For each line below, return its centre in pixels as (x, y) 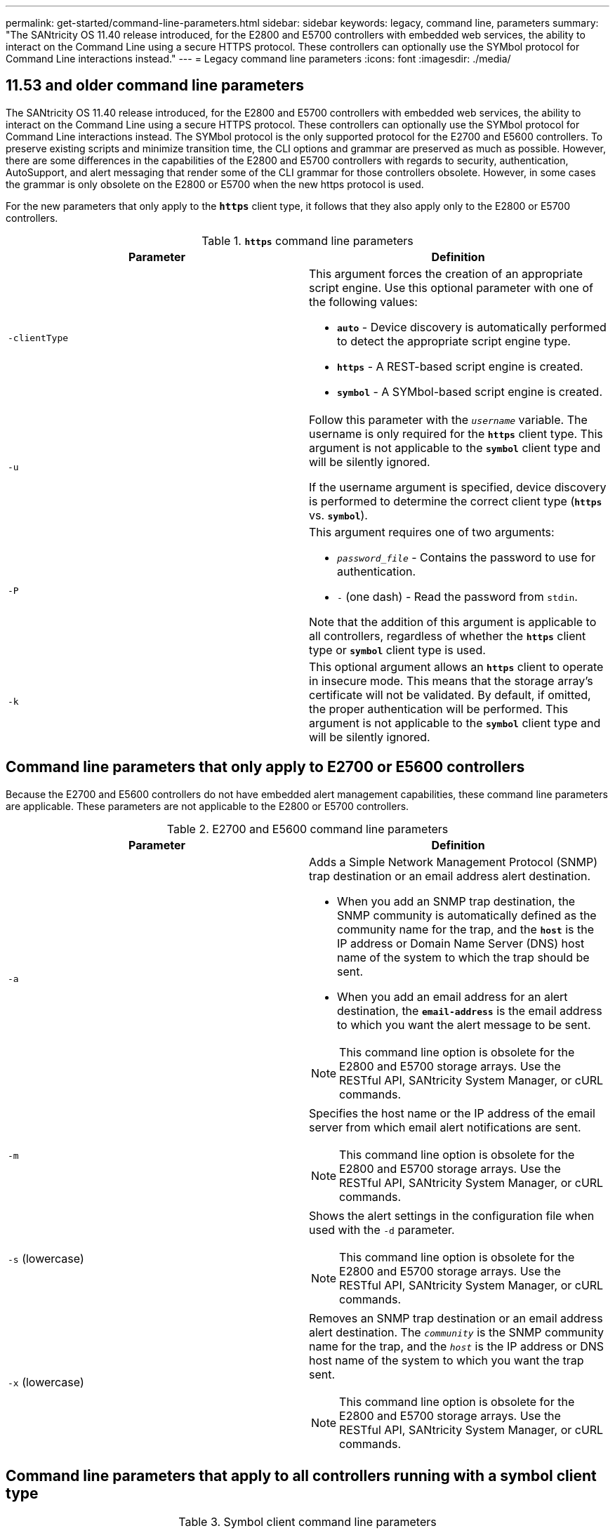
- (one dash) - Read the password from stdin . (457, 596)
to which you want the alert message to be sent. (464, 1024)
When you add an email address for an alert (452, 996)
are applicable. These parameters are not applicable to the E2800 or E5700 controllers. (207, 806)
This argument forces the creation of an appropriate (446, 273)
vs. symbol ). (338, 515)
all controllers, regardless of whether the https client (448, 636)
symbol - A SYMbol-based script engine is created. (470, 391)
